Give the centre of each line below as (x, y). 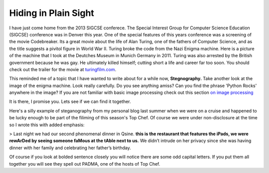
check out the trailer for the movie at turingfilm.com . (63, 69)
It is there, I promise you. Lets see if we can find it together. (70, 101)
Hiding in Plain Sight (52, 13)
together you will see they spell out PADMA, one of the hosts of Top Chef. (85, 164)
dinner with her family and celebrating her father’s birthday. (70, 148)
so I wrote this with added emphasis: (47, 125)
